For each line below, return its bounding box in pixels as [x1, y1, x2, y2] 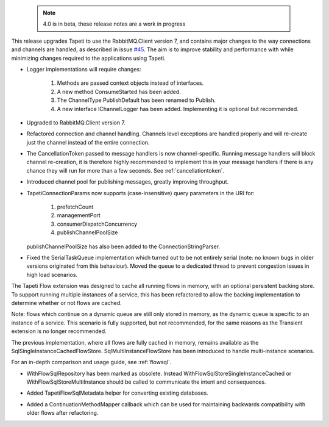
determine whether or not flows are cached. [11, 299, 122, 306]
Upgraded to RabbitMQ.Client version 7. [26, 119, 126, 126]
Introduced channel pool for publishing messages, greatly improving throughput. [26, 178, 228, 185]
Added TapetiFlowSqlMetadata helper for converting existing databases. [26, 389, 208, 396]
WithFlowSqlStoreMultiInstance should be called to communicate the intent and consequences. [26, 378, 266, 386]
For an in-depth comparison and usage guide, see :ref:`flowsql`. [11, 359, 172, 366]
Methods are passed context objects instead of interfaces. [57, 79, 204, 87]
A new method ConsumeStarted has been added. [57, 88, 181, 95]
